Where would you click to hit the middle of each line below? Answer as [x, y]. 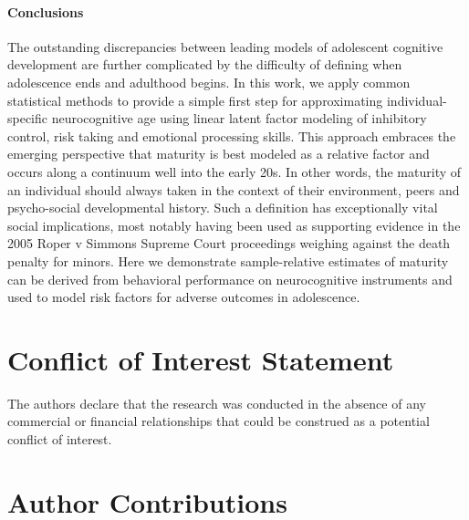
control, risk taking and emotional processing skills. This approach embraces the [232, 135]
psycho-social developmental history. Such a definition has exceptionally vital [223, 208]
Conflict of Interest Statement [201, 359]
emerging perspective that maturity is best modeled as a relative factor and [219, 154]
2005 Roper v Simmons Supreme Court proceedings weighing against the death [229, 243]
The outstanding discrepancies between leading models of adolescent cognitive [225, 46]
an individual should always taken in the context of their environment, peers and [234, 189]
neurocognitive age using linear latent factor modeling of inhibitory [239, 118]
